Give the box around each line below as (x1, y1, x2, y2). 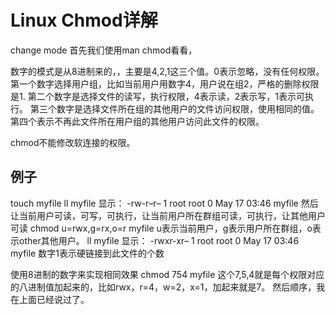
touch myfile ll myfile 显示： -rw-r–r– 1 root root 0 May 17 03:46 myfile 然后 (10, 197, 319, 209)
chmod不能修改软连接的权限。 (10, 136, 136, 148)
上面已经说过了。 (18, 293, 90, 305)
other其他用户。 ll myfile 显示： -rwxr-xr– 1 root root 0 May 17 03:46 (18, 234, 300, 246)
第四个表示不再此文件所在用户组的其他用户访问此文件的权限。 (10, 115, 265, 127)
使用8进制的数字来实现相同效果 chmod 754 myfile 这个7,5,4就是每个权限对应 (10, 268, 325, 280)
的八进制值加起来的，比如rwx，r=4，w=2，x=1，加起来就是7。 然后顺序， (10, 281, 317, 293)
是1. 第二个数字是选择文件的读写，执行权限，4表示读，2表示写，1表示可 (10, 90, 305, 102)
